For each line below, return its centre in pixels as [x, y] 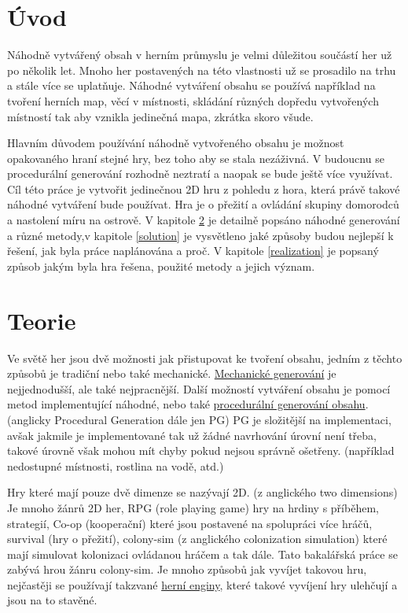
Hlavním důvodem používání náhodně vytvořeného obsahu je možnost [176, 143]
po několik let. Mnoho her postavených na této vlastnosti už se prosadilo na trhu [202, 70]
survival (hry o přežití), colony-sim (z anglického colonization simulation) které [197, 539]
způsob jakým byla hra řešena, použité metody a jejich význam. [161, 266]
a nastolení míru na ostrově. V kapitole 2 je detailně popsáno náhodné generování [204, 220]
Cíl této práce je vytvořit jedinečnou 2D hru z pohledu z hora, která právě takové [204, 188]
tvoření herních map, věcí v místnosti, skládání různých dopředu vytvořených [193, 100]
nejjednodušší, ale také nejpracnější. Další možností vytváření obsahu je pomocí [199, 388]
